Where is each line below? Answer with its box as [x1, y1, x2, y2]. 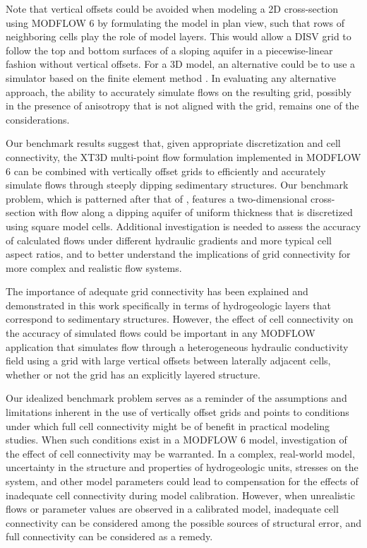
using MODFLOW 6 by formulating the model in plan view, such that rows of [6, 15, 345, 30]
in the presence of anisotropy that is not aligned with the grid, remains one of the [6, 98, 359, 113]
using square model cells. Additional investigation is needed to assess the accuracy [6, 218, 361, 233]
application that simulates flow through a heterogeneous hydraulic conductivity [6, 339, 349, 354]
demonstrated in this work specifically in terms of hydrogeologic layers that [6, 297, 332, 312]
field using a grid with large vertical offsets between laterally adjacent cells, [6, 353, 331, 368]
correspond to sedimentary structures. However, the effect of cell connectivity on [6, 311, 354, 326]
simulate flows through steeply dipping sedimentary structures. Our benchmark [6, 177, 349, 192]
